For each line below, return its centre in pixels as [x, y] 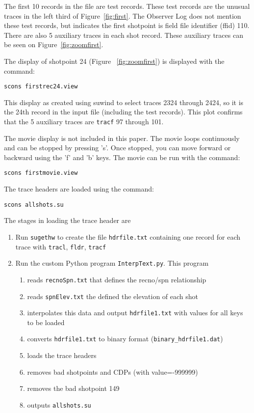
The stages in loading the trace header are [67, 220]
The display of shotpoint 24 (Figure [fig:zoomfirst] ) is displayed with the [114, 61]
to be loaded [46, 322]
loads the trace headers [62, 355]
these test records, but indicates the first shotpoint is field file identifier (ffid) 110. [127, 25]
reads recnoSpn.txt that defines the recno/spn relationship [117, 279]
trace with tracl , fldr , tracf [61, 246]
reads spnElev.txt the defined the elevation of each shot [113, 296]
